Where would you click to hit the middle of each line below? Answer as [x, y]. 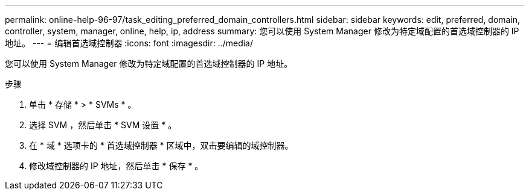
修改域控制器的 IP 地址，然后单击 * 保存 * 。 [116, 166]
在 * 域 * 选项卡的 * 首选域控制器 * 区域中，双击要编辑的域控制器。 [161, 145]
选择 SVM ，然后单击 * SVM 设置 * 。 [103, 125]
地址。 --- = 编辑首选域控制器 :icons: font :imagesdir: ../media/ [129, 43]
